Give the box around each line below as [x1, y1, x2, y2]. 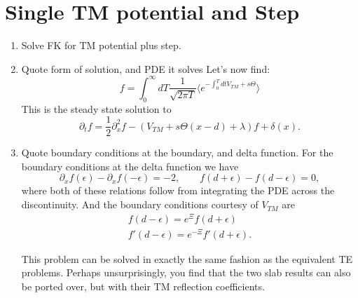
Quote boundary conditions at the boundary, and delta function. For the [21, 145, 333, 160]
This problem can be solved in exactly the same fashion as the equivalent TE [21, 251, 353, 266]
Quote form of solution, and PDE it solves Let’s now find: [21, 61, 270, 76]
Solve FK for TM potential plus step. [21, 38, 181, 53]
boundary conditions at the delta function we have [21, 158, 239, 173]
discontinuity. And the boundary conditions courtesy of [21, 197, 259, 212]
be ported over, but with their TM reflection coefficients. [21, 279, 265, 294]
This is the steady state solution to [21, 101, 172, 116]
